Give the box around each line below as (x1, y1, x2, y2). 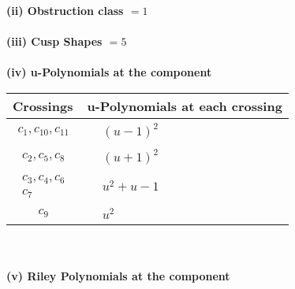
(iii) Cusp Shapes (6, 33, 103, 50)
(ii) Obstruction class (6, 2, 124, 18)
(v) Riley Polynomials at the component (6, 268, 230, 284)
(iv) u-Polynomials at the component (6, 64, 212, 80)
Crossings (13, 96, 73, 115)
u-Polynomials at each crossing (87, 96, 282, 115)
